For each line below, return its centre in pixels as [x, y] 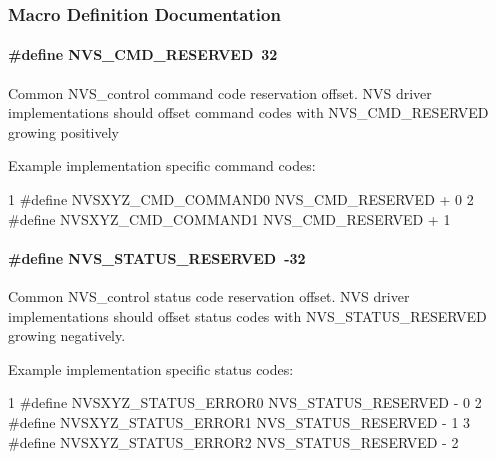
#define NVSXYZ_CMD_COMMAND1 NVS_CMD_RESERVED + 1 [229, 218]
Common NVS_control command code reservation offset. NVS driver [220, 92]
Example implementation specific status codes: [151, 368]
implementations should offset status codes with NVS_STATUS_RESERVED [247, 315]
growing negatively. [67, 335]
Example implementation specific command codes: [162, 165]
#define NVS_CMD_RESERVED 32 [143, 54]
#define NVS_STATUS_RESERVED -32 [157, 257]
